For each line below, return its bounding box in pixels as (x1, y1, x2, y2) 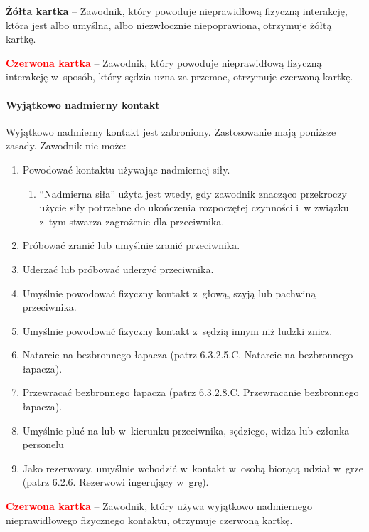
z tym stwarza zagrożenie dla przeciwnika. (39, 213, 225, 228)
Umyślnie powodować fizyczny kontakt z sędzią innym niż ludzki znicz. (22, 323, 333, 338)
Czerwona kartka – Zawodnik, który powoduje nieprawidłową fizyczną (6, 55, 322, 70)
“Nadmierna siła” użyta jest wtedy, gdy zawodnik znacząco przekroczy (39, 186, 347, 201)
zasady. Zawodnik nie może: (6, 138, 127, 153)
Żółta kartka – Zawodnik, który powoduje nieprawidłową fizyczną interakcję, (6, 4, 348, 18)
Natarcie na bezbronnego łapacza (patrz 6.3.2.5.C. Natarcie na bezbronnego (22, 347, 353, 362)
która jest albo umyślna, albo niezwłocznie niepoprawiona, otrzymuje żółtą (6, 17, 332, 32)
